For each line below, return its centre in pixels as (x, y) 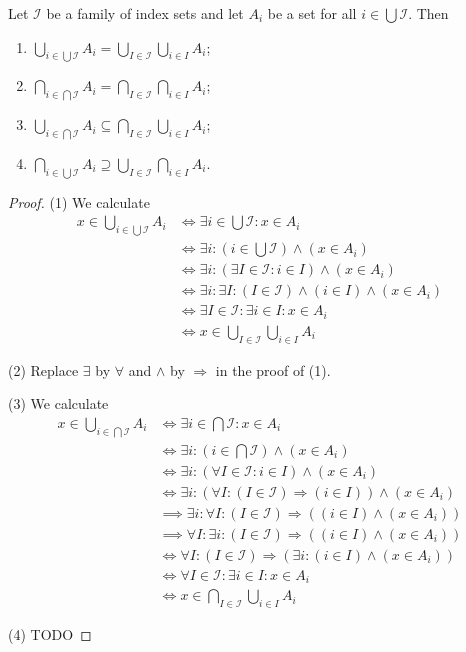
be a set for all (312, 13)
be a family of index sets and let (145, 13)
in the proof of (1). (273, 369)
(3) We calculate (58, 403)
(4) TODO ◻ (50, 634)
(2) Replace (43, 369)
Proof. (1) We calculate (79, 201)
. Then (428, 13)
